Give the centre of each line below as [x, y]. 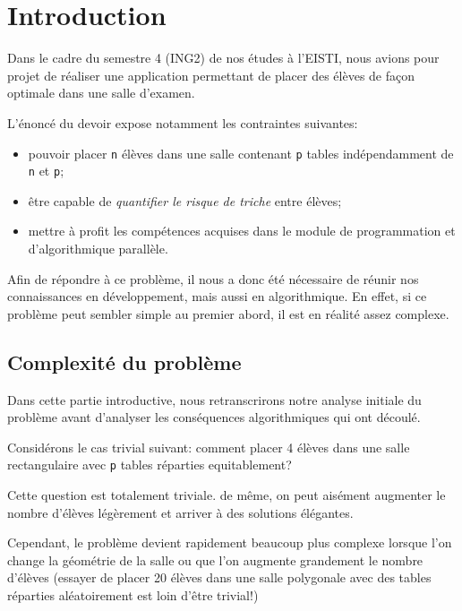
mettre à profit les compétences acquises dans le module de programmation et [242, 231]
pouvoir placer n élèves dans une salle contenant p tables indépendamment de [241, 153]
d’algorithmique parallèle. [98, 248]
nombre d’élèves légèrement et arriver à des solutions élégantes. [180, 512]
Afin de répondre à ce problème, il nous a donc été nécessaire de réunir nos [213, 278]
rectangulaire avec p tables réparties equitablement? [150, 465]
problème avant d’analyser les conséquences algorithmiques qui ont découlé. [214, 417]
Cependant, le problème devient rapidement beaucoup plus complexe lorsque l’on [230, 542]
